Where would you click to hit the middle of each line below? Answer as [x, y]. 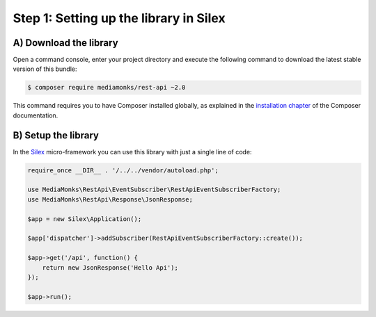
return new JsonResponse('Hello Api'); [110, 267]
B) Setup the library [56, 135]
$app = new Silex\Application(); [85, 219]
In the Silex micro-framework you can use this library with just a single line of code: [132, 152]
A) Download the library [65, 43]
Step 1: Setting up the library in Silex [119, 18]
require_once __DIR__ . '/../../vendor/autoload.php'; [123, 170]
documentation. [36, 115]
